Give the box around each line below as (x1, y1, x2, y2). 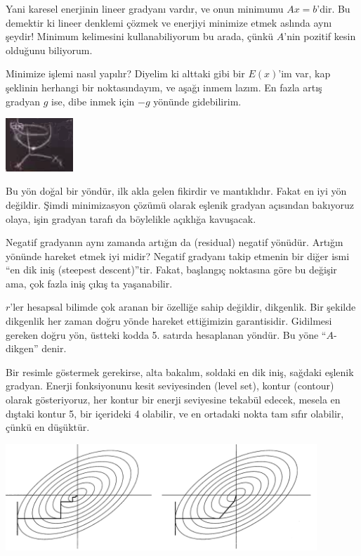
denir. (41, 341, 67, 356)
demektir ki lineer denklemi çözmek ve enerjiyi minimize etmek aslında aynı (6, 15, 332, 30)
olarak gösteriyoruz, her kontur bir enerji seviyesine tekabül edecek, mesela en (6, 392, 341, 407)
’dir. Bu (317, 1, 350, 15)
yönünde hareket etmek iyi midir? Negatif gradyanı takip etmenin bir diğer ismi (6, 248, 350, 263)
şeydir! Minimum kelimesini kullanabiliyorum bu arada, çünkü (6, 29, 274, 44)
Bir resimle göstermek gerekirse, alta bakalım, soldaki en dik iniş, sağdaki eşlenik (6, 364, 354, 379)
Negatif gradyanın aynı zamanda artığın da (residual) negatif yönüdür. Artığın (6, 235, 343, 250)
